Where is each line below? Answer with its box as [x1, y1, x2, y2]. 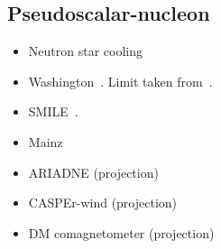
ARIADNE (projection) [28, 162, 159, 181]
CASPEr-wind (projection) [28, 193, 178, 212]
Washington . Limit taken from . [28, 71, 213, 90]
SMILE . [28, 102, 78, 121]
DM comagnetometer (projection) [28, 223, 215, 242]
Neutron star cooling [28, 41, 143, 60]
